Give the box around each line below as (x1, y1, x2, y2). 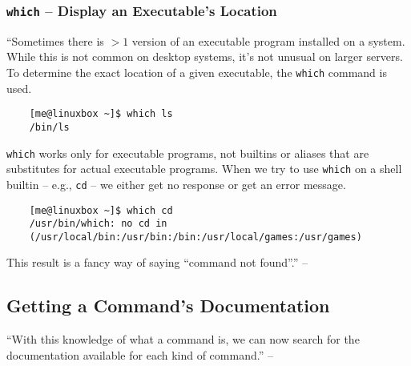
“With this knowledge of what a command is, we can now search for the (6, 331, 360, 348)
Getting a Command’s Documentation (6, 293, 330, 318)
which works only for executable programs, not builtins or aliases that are (6, 144, 369, 161)
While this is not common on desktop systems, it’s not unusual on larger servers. (6, 48, 403, 65)
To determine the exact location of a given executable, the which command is (6, 63, 387, 80)
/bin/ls (29, 121, 70, 133)
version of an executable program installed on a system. (131, 32, 405, 49)
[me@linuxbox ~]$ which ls (29, 108, 173, 120)
